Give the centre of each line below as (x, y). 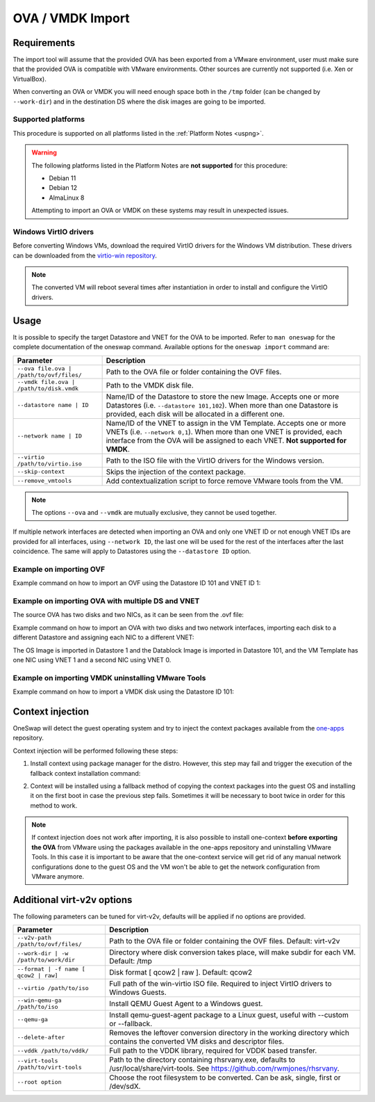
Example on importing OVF (59, 569)
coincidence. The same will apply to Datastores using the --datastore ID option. (132, 551)
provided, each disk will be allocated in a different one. (195, 414)
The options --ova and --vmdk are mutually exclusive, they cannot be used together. (154, 512)
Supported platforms (49, 120)
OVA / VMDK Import (71, 18)
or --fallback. (131, 1024)
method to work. (54, 805)
